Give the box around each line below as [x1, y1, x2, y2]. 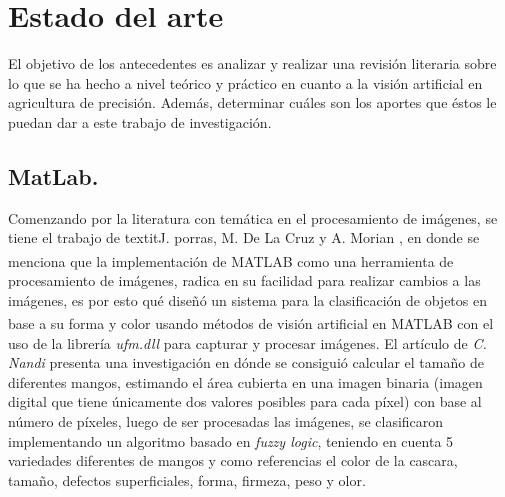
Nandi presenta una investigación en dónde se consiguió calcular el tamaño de [8, 352, 484, 373]
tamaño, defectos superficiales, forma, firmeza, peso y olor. [8, 469, 366, 490]
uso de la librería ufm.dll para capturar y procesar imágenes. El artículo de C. [8, 332, 487, 353]
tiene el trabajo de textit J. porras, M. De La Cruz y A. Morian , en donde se [8, 227, 480, 248]
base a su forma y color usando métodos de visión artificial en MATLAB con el [8, 312, 494, 333]
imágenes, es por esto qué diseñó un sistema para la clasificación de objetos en [8, 289, 487, 310]
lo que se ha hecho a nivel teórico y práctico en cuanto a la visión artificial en [8, 72, 483, 93]
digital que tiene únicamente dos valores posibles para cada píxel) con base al [8, 391, 482, 412]
